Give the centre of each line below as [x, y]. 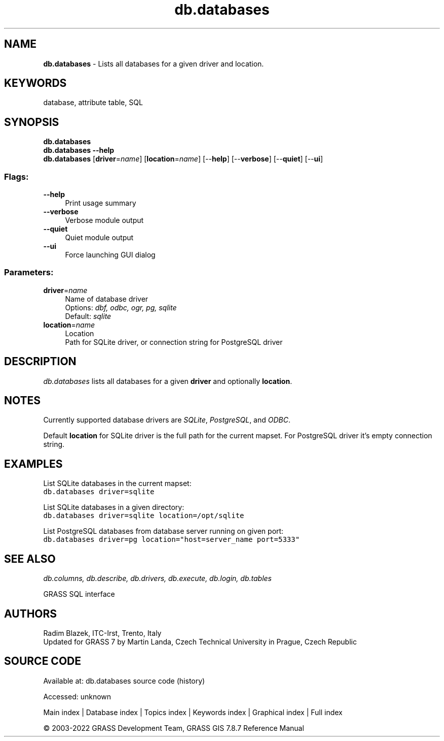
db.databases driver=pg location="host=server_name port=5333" [172, 540]
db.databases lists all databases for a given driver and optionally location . [168, 381]
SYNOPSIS [32, 122]
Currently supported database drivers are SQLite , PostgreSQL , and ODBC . [167, 420]
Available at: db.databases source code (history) [124, 681]
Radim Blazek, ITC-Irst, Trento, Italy [102, 633]
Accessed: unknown [77, 696]
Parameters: [29, 272]
